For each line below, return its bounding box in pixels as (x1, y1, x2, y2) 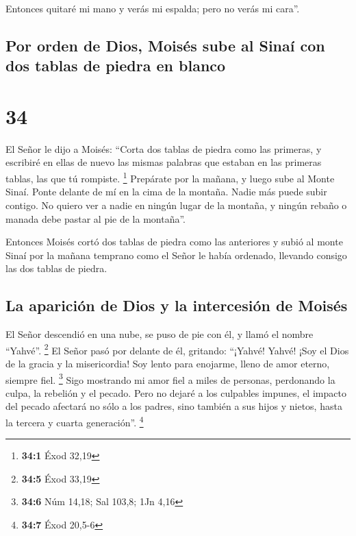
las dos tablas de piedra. (5, 261, 107, 276)
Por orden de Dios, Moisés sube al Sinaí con (5, 34, 325, 56)
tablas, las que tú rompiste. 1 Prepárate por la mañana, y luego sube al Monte (5, 169, 335, 185)
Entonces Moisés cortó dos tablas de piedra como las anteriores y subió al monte (5, 234, 343, 249)
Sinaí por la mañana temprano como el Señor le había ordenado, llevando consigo (5, 247, 347, 262)
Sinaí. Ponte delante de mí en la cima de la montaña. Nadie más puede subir (5, 184, 327, 199)
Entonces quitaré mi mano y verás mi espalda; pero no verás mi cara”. (5, 1, 300, 15)
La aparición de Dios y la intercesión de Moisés (5, 295, 348, 316)
